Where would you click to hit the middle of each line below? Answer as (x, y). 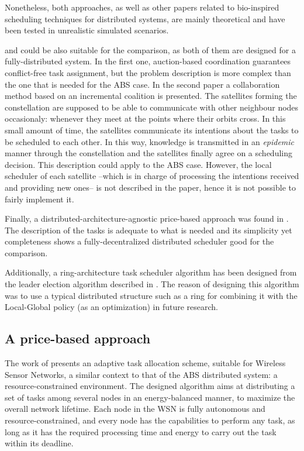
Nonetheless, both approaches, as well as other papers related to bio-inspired (142, 7)
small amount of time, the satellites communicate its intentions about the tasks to (152, 130)
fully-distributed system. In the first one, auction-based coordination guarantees (148, 61)
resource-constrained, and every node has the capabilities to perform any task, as (150, 420)
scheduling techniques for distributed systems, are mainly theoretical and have (145, 18)
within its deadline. (39, 443)
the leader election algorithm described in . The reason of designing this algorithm (152, 284)
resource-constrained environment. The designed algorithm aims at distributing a (150, 386)
